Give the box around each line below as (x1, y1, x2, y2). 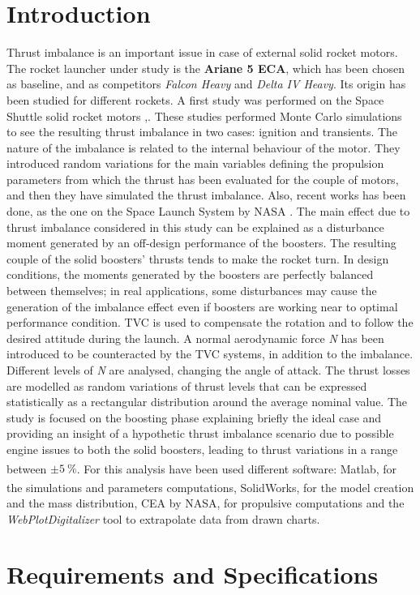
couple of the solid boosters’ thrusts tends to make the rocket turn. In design (6, 250, 389, 267)
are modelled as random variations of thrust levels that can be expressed (6, 377, 367, 394)
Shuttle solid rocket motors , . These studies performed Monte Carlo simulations (6, 107, 402, 124)
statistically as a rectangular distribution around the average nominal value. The (6, 393, 408, 410)
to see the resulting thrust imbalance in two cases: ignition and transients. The (6, 123, 398, 140)
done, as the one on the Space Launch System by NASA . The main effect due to (6, 203, 410, 220)
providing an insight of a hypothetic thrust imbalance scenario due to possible (6, 425, 394, 442)
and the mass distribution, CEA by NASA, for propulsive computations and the (6, 494, 405, 512)
